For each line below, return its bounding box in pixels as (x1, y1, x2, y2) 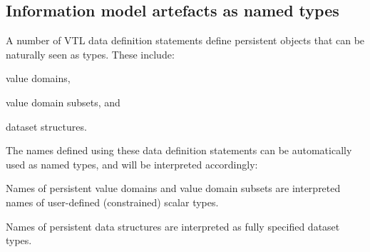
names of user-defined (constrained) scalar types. (6, 194, 219, 209)
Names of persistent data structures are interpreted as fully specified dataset (6, 218, 340, 233)
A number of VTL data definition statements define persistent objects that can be (6, 33, 365, 48)
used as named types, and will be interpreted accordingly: (6, 156, 258, 171)
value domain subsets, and (6, 94, 120, 109)
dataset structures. (6, 119, 87, 133)
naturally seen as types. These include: (6, 46, 175, 61)
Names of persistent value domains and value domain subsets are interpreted (6, 181, 341, 196)
